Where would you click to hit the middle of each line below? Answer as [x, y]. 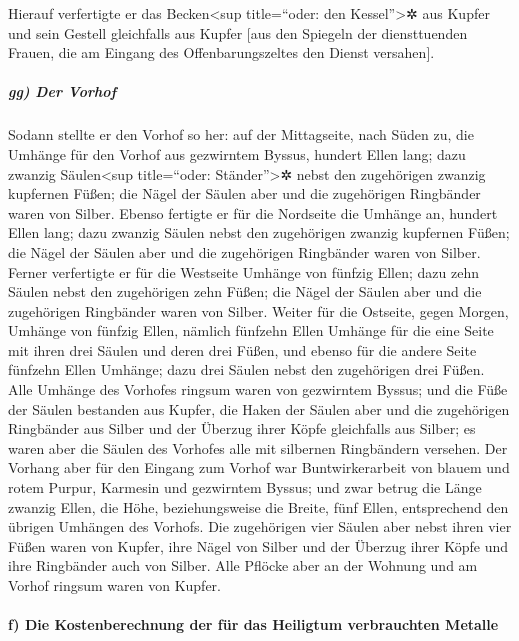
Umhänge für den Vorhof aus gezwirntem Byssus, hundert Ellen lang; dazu [237, 153]
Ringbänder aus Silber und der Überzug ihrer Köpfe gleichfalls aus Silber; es [242, 428]
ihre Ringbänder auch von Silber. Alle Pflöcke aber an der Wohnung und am [243, 565]
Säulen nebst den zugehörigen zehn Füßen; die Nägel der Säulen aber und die [245, 291]
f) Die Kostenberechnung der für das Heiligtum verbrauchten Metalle [253, 624]
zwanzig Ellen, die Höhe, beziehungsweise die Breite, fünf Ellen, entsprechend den [258, 506]
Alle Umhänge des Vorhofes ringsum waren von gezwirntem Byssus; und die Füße [258, 389]
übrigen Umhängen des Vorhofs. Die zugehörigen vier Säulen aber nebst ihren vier [260, 526]
